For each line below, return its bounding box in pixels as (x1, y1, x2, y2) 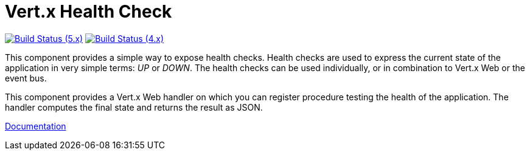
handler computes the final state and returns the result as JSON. (5, 102, 263, 112)
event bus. (5, 72, 47, 83)
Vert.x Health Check (5, 1, 172, 22)
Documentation (5, 120, 66, 131)
